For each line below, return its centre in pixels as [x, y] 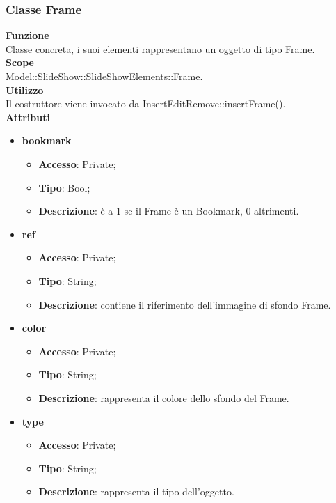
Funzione [27, 35]
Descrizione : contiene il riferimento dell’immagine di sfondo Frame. [185, 304]
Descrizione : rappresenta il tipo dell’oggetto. [136, 492]
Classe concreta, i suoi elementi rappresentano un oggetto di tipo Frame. [160, 48]
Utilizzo [25, 90]
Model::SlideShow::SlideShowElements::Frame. [104, 76]
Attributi [28, 117]
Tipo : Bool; [64, 187]
